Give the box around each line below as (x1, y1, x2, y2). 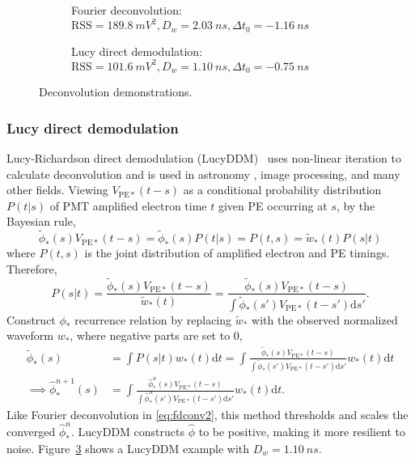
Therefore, (6, 260, 57, 277)
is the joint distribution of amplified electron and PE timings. (84, 244, 390, 261)
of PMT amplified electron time (49, 197, 207, 214)
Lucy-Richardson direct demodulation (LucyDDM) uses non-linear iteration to (6, 149, 401, 166)
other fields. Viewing (6, 181, 108, 198)
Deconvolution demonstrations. (39, 83, 193, 100)
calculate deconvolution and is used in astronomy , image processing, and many (6, 165, 400, 182)
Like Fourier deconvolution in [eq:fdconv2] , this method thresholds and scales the (6, 405, 409, 422)
